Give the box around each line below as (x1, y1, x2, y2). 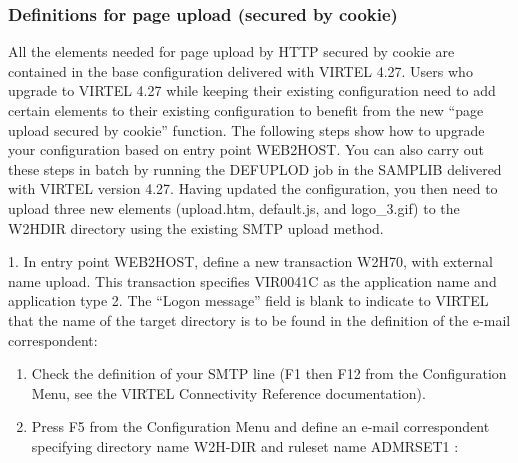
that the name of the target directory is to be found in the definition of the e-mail (8, 309, 511, 330)
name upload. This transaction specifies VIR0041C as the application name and (8, 270, 497, 291)
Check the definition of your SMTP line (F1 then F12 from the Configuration (31, 363, 507, 384)
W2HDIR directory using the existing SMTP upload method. (8, 217, 384, 238)
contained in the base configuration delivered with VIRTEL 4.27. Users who (8, 60, 473, 81)
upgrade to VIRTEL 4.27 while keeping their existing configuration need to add (8, 80, 496, 101)
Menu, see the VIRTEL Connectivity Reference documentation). (31, 382, 426, 403)
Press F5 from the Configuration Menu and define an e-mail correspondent (31, 416, 490, 437)
